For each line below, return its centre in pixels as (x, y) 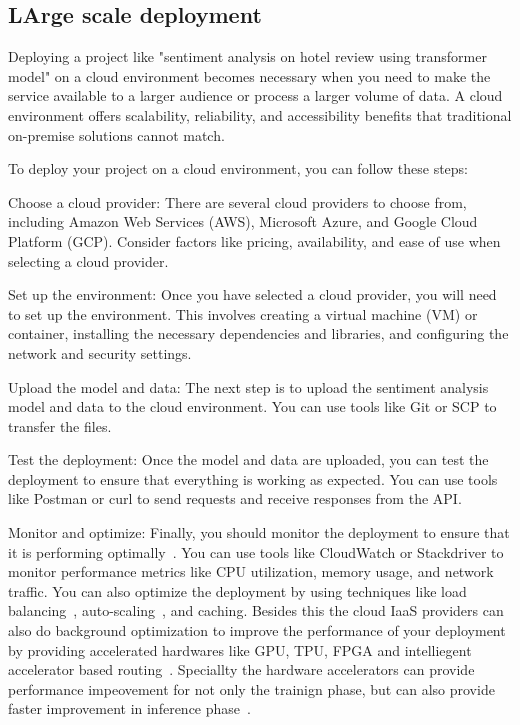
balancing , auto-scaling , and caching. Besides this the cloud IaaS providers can (256, 610)
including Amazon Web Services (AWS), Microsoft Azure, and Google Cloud (243, 221)
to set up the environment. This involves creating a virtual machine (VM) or (243, 313)
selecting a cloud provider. (88, 260)
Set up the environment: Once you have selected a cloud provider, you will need (252, 294)
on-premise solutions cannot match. (116, 134)
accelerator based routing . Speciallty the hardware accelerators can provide (241, 669)
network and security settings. (100, 352)
